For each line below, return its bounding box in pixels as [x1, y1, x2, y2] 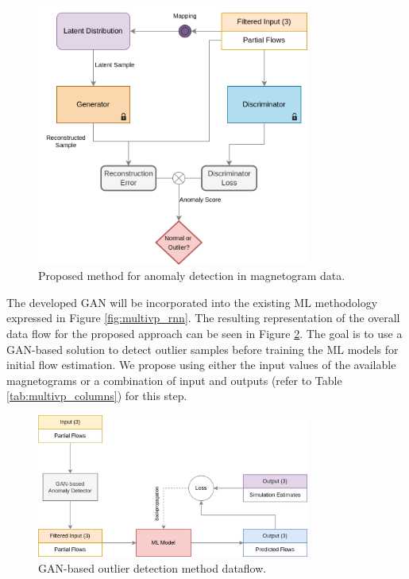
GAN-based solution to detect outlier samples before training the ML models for [6, 340, 399, 357]
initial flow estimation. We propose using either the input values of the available [6, 356, 396, 373]
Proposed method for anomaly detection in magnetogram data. [38, 267, 345, 284]
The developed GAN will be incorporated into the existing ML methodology [6, 293, 378, 310]
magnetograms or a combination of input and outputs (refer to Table [6, 371, 342, 388]
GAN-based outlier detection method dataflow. [38, 559, 267, 576]
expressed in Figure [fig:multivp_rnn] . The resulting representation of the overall [6, 309, 400, 326]
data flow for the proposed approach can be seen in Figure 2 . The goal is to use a [6, 324, 403, 341]
